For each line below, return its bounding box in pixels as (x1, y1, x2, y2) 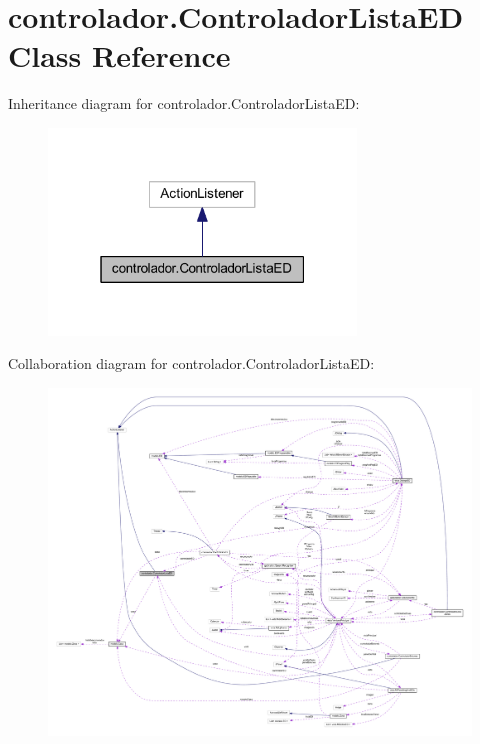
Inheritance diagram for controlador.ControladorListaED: (8, 93, 360, 114)
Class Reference (8, 35, 231, 76)
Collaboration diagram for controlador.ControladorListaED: (8, 353, 375, 374)
